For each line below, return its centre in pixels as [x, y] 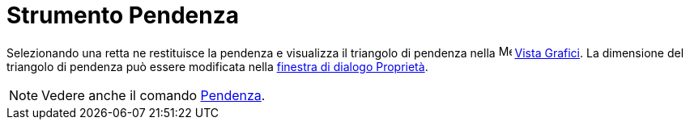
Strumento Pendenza [123, 15]
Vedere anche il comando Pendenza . [153, 95]
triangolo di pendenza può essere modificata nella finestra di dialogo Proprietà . [217, 66]
